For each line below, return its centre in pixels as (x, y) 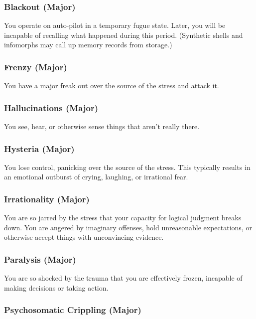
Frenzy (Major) (36, 67)
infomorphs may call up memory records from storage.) (88, 45)
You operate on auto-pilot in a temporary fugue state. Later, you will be (115, 25)
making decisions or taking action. (56, 287)
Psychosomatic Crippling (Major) (73, 310)
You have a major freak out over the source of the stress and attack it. (112, 85)
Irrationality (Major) (47, 199)
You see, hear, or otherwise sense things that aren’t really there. (102, 126)
